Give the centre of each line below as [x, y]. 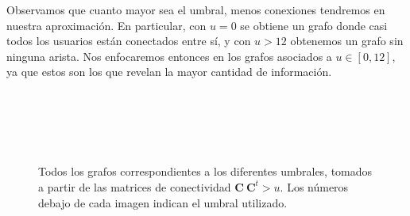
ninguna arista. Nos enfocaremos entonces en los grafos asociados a [169, 56]
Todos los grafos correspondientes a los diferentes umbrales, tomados [205, 171]
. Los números [314, 186]
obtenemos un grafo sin [347, 41]
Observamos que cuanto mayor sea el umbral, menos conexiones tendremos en [196, 9]
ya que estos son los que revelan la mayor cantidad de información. [169, 72]
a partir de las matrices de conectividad [135, 186]
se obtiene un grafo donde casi [314, 25]
